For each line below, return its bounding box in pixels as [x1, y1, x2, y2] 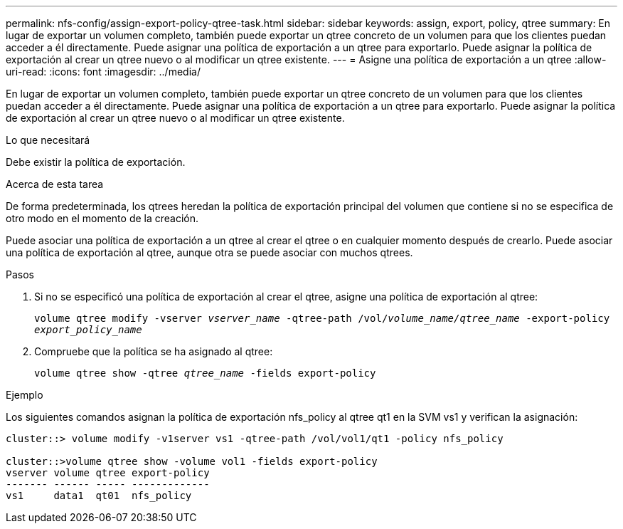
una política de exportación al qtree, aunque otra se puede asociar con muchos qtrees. [6, 246, 413, 258]
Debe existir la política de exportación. [6, 156, 186, 168]
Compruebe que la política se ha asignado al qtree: [34, 345, 273, 357]
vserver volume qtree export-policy [6, 467, 210, 478]
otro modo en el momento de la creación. [6, 212, 199, 224]
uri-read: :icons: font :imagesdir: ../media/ [6, 66, 201, 78]
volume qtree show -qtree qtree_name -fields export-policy [34, 367, 376, 379]
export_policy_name [34, 324, 142, 335]
